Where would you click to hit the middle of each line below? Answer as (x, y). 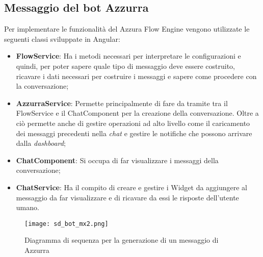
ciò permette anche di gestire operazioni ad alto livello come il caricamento (133, 123)
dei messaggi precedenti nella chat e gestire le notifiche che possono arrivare (134, 133)
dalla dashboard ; (41, 143)
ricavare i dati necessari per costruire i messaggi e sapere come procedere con (136, 76)
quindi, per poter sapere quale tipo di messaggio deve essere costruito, (125, 66)
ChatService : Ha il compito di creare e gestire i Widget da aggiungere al (132, 187)
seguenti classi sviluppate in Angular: (62, 38)
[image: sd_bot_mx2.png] (67, 224)
